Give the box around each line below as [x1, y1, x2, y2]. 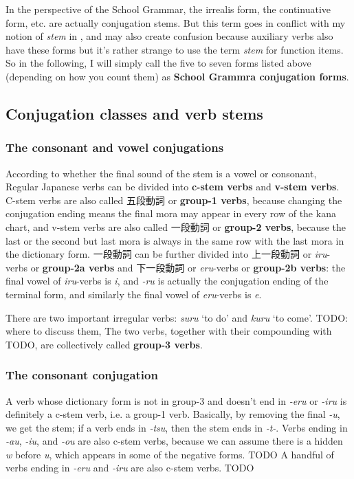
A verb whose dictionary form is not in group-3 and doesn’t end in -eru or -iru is [5, 393, 347, 408]
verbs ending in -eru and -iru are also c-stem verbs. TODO [5, 460, 254, 475]
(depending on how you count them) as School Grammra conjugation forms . [5, 69, 349, 83]
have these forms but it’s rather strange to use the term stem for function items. [5, 42, 344, 56]
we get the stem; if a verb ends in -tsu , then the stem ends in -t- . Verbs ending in [5, 420, 348, 434]
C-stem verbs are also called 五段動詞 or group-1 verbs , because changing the [5, 192, 342, 207]
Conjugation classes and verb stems [5, 102, 263, 124]
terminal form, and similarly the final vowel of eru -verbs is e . [5, 287, 262, 301]
